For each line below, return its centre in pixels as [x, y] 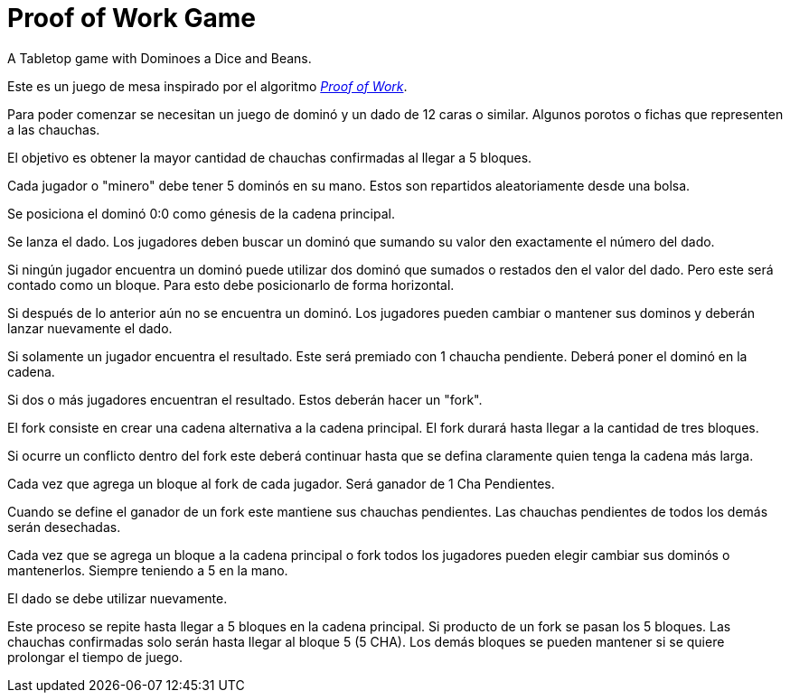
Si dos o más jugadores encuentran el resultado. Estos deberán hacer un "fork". [245, 399]
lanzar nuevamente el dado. [90, 328]
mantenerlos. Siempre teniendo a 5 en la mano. [148, 570]
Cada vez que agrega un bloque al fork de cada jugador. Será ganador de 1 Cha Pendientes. [281, 483]
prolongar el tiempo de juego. [95, 657]
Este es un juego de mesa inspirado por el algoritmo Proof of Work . [207, 86]
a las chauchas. [54, 129]
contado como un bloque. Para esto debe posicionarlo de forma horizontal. [231, 285]
